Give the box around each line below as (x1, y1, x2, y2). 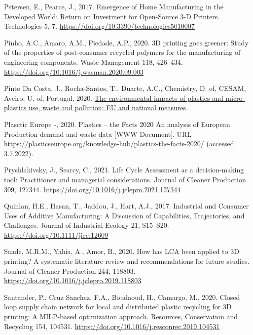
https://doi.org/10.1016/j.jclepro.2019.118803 (4, 275, 142, 286)
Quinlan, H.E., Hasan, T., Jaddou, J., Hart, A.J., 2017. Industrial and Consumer (4, 201, 249, 211)
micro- (225, 92, 245, 103)
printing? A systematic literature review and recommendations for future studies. (4, 256, 250, 266)
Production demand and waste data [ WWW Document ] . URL (4, 128, 192, 139)
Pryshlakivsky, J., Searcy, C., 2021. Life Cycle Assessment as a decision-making (4, 165, 244, 175)
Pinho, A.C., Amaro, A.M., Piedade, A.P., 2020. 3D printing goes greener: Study (4, 37, 249, 47)
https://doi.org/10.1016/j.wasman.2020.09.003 (4, 66, 144, 77)
